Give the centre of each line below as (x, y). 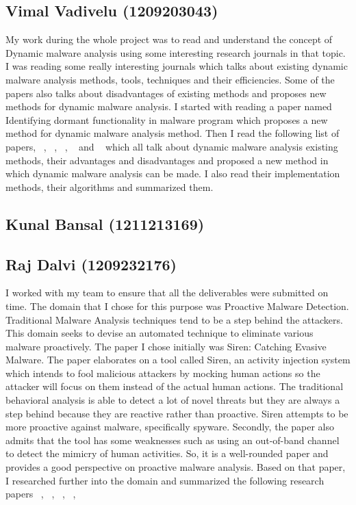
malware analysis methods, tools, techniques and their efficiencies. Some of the (170, 79)
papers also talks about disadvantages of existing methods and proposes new (166, 93)
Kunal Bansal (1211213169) (105, 223)
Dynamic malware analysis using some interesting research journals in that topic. (176, 52)
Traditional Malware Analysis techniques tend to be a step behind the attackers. (174, 319)
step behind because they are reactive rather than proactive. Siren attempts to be (177, 413)
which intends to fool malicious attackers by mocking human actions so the (163, 373)
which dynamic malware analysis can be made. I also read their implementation (173, 173)
